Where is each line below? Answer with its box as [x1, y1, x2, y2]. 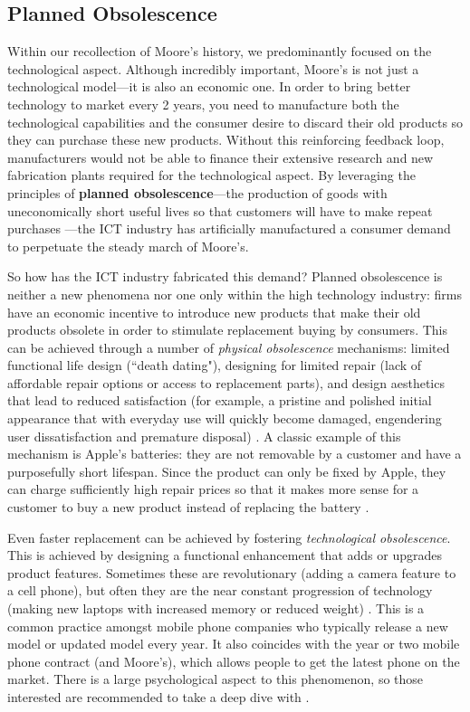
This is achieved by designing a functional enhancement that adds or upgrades [7, 546, 442, 565]
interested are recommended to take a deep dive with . [7, 687, 310, 706]
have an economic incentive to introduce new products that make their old [7, 302, 421, 321]
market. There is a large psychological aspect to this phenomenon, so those [7, 669, 424, 688]
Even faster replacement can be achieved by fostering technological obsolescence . [7, 527, 451, 546]
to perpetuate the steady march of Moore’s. [7, 236, 249, 255]
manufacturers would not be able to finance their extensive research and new [7, 147, 434, 166]
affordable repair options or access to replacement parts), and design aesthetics [7, 373, 445, 392]
